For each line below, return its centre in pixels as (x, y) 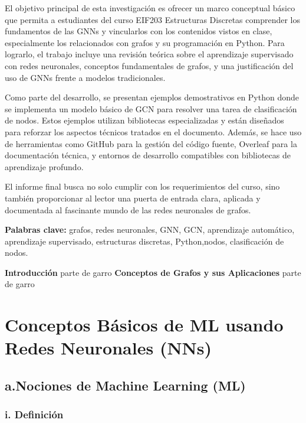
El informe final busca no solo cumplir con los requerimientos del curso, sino (142, 186)
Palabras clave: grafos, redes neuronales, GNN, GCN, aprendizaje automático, (150, 230)
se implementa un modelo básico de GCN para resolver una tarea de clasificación (151, 108)
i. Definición (34, 414)
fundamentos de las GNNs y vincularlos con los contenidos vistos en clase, (139, 31)
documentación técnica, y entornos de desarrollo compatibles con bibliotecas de (148, 155)
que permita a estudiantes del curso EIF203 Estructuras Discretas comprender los (152, 19)
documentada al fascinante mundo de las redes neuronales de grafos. (128, 209)
